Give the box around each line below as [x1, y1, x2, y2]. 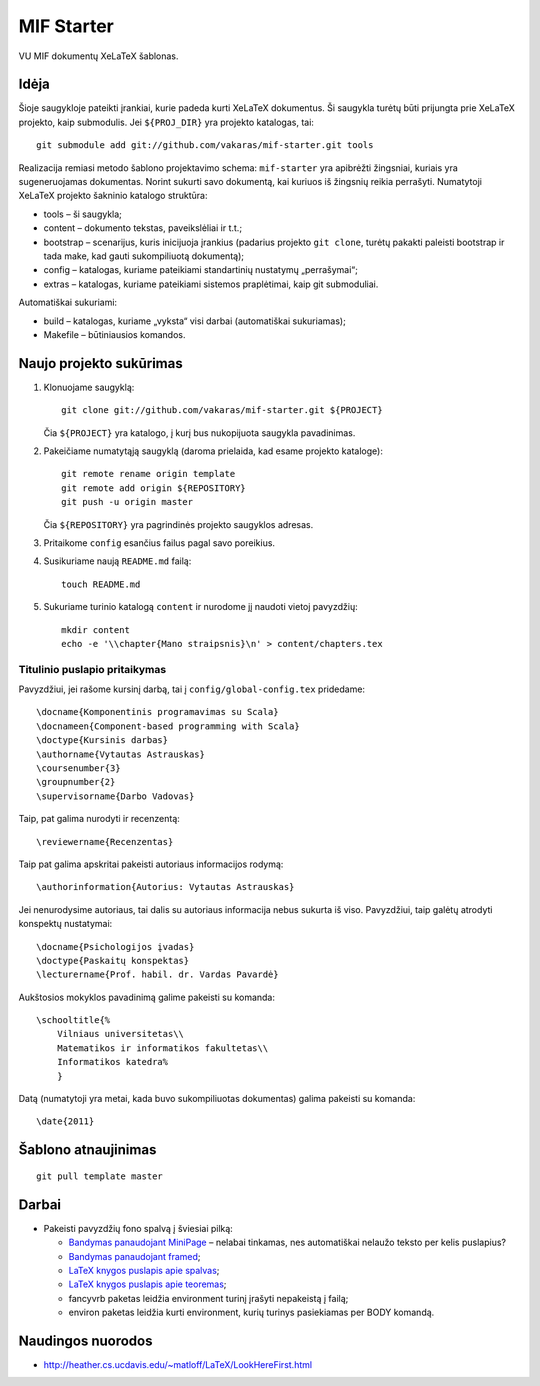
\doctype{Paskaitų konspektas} [36, 955, 190, 966]
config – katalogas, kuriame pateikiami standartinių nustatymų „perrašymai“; [43, 264, 359, 276]
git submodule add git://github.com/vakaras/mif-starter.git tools [36, 140, 374, 151]
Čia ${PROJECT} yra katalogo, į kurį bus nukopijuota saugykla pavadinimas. [43, 426, 356, 439]
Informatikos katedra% [56, 1056, 169, 1068]
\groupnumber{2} [36, 776, 116, 788]
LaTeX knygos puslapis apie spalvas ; [68, 1264, 220, 1276]
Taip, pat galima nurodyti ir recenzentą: [18, 813, 180, 825]
